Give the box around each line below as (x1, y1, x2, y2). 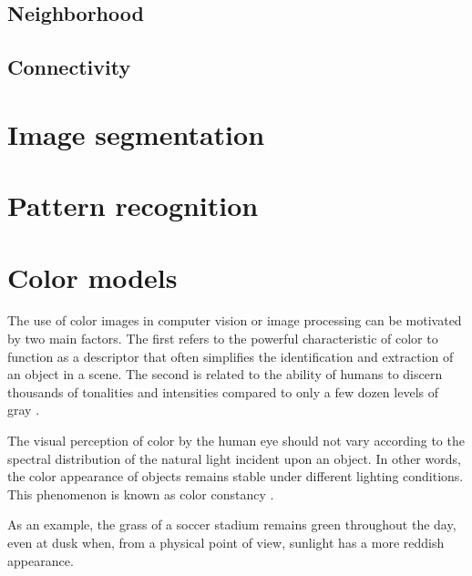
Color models (7, 258, 178, 295)
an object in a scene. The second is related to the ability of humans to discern (7, 365, 443, 384)
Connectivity (7, 53, 131, 81)
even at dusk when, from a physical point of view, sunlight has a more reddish (7, 532, 445, 551)
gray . (7, 400, 40, 419)
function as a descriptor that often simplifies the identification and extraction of (7, 346, 454, 365)
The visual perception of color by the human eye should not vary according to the (7, 431, 465, 449)
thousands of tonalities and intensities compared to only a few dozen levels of (7, 382, 438, 401)
